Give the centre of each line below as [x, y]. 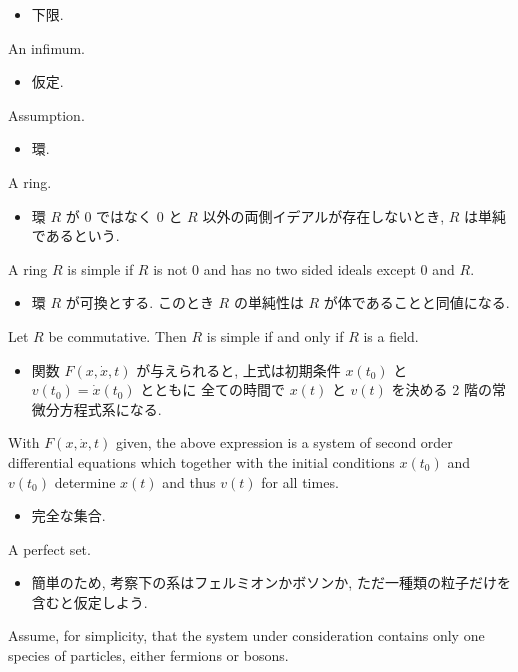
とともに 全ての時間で [213, 389]
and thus [189, 481]
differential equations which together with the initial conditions [201, 461]
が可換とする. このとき [139, 302]
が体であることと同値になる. [416, 302]
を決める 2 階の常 [448, 389]
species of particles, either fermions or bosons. [148, 655]
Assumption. [46, 114]
